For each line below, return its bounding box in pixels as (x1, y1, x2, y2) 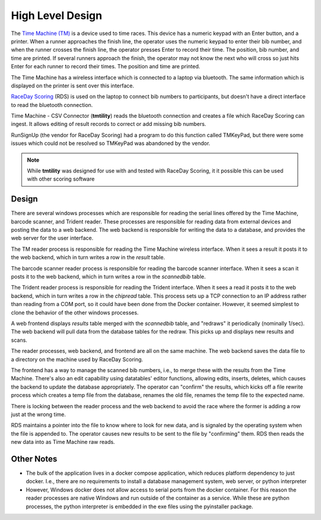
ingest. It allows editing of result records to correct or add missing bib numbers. (11, 121, 206, 128)
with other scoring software (27, 175, 95, 182)
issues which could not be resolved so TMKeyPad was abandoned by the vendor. (11, 140, 210, 147)
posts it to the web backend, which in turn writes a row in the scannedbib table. (11, 273, 206, 281)
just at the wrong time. (11, 411, 67, 418)
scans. (11, 336, 28, 343)
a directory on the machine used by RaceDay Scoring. (11, 355, 143, 363)
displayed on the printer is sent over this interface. (11, 82, 134, 89)
